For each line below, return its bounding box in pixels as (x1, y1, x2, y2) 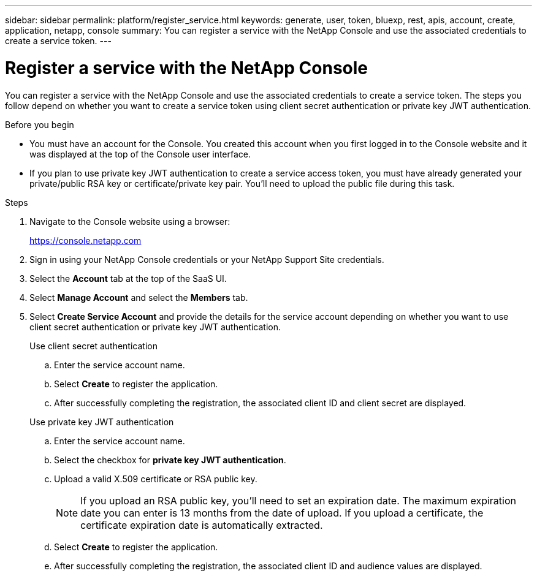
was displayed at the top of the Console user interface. (29, 148, 251, 159)
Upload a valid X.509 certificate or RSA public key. (54, 473, 257, 484)
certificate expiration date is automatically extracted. (80, 518, 323, 531)
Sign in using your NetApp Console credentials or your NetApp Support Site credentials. (29, 254, 384, 265)
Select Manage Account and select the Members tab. (29, 292, 248, 303)
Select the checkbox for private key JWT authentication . (54, 454, 286, 465)
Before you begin (5, 119, 74, 130)
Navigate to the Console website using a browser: (29, 216, 230, 227)
